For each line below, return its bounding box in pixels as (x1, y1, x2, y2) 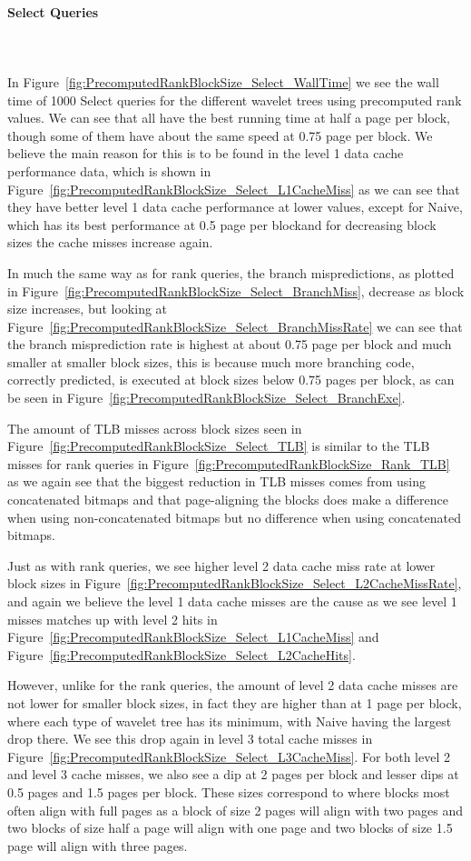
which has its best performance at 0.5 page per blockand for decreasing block (7, 215, 437, 234)
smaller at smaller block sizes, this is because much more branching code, (7, 352, 415, 371)
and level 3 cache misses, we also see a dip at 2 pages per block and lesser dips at (7, 765, 459, 784)
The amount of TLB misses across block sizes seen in (7, 418, 302, 437)
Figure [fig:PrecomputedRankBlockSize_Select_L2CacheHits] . (7, 645, 356, 664)
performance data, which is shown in (7, 161, 211, 180)
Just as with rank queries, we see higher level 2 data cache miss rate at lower (7, 556, 436, 575)
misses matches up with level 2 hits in (7, 609, 218, 628)
